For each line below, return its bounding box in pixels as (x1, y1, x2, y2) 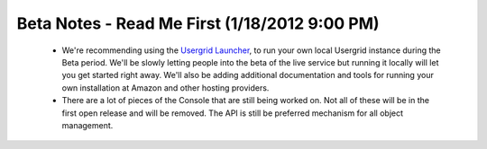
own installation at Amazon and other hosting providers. (61, 82, 270, 93)
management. (61, 119, 114, 130)
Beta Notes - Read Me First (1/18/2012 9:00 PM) (16, 13, 380, 33)
